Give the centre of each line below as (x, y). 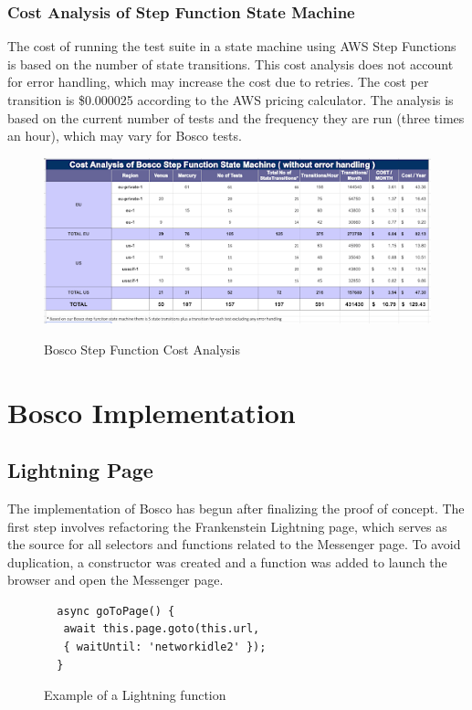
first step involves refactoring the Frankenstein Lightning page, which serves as (227, 526)
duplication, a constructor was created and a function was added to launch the (227, 562)
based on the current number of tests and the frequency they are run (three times (236, 117)
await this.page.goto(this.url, (162, 629)
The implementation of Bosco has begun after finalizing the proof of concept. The (236, 508)
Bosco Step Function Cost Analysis (142, 349)
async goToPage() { (116, 611)
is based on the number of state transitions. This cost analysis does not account (231, 64)
